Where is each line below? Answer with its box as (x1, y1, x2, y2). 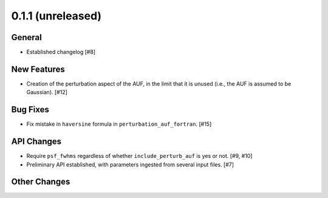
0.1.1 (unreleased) (11, 9, 102, 22)
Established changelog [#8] (26, 49, 96, 56)
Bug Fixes (11, 104, 50, 115)
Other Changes (11, 177, 70, 187)
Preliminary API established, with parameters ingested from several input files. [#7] (26, 161, 234, 168)
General (11, 32, 43, 43)
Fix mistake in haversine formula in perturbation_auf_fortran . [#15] (26, 120, 212, 128)
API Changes (11, 137, 62, 147)
